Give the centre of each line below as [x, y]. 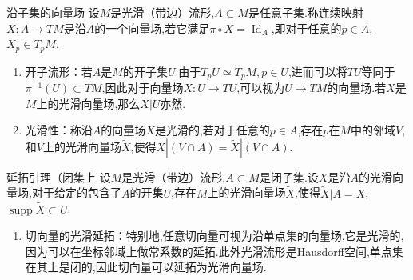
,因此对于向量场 [143, 88]
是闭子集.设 [289, 176]
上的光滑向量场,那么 [88, 103]
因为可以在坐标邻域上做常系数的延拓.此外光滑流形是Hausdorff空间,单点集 [214, 251]
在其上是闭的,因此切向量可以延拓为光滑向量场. [146, 267]
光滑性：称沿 [59, 130]
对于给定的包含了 [76, 192]
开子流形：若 [59, 71]
